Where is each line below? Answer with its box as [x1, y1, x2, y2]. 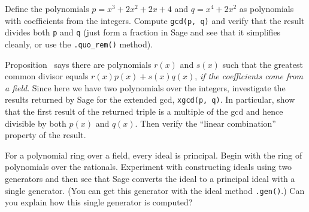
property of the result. [5, 129, 86, 141]
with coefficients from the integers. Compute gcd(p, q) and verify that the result [5, 14, 305, 26]
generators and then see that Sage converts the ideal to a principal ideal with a [5, 172, 295, 184]
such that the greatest [222, 58, 303, 70]
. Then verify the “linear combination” [135, 117, 276, 129]
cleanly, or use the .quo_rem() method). [5, 37, 153, 50]
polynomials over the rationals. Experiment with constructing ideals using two [5, 160, 292, 173]
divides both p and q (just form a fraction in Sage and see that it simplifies [5, 26, 281, 38]
